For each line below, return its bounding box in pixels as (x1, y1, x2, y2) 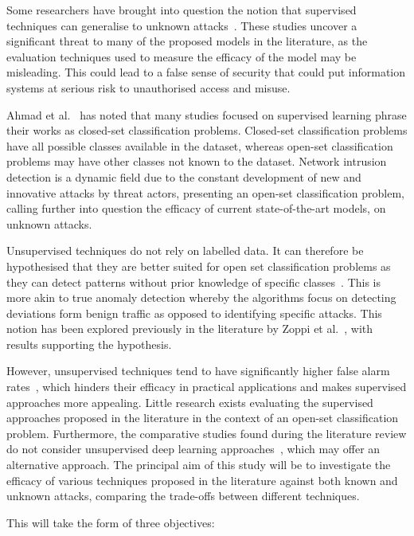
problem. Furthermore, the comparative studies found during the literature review (6, 424, 407, 441)
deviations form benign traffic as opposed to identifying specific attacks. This (6, 304, 382, 321)
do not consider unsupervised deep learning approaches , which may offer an (6, 440, 381, 457)
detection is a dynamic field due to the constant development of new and (6, 168, 361, 185)
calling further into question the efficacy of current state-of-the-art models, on (6, 200, 386, 217)
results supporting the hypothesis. (6, 335, 172, 352)
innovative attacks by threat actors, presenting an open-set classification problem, (6, 184, 404, 201)
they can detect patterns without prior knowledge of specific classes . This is (6, 273, 381, 290)
